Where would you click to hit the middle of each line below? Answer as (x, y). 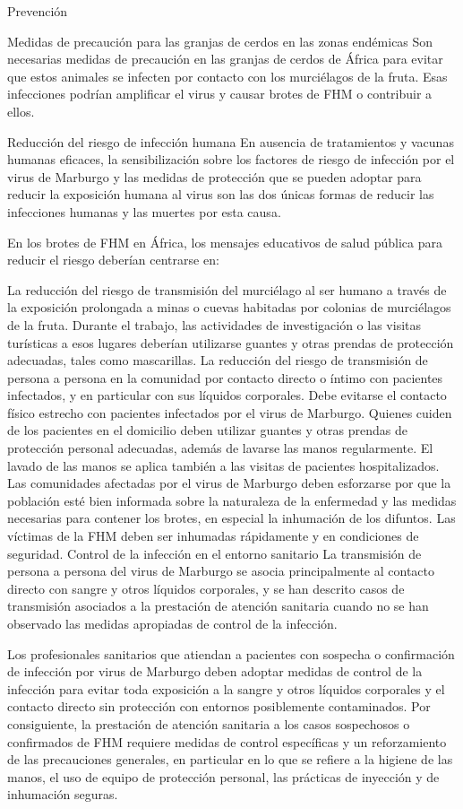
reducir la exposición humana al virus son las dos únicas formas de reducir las (221, 194)
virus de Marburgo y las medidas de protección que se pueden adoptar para (214, 176)
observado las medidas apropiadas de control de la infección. (172, 623)
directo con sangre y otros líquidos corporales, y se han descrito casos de (206, 588)
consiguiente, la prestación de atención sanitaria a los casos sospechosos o (209, 723)
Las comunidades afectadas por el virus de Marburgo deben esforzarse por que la (229, 483)
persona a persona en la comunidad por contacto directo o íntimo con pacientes (225, 377)
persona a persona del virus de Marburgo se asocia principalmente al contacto (221, 571)
